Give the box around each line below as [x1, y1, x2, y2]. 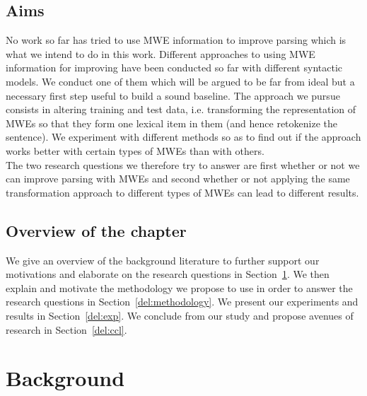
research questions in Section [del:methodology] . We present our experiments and [6, 294, 359, 309]
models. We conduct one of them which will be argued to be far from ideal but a [6, 74, 355, 88]
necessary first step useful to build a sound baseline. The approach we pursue [6, 88, 340, 103]
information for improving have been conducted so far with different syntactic [6, 60, 342, 75]
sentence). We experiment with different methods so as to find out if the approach [6, 129, 361, 144]
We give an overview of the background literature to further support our [6, 252, 320, 267]
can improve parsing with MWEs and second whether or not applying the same [6, 171, 350, 186]
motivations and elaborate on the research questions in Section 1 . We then [6, 267, 330, 281]
